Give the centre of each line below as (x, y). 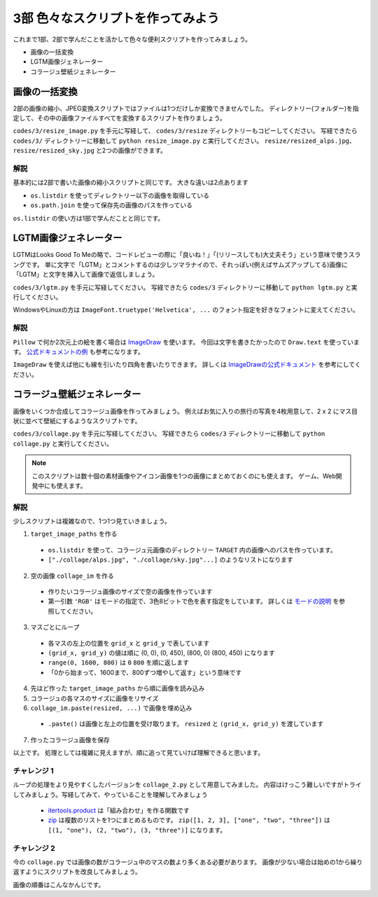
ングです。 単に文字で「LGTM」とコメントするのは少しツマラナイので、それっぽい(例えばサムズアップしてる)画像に (180, 264)
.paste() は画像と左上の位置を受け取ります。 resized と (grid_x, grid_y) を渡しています (186, 724)
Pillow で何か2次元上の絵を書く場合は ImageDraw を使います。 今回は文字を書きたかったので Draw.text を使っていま (186, 342)
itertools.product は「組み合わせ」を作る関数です (119, 811)
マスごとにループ (55, 627)
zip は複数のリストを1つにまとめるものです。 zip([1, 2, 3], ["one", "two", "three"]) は (189, 820)
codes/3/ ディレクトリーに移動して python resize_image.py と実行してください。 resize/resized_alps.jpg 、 (184, 141)
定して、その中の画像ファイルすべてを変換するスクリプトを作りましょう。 (120, 118)
